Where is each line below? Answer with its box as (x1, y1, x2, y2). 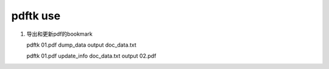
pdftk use (11, 9, 61, 22)
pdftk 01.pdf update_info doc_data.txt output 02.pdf (26, 52, 157, 60)
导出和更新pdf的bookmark (26, 30, 93, 38)
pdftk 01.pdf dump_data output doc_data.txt (26, 41, 136, 48)
